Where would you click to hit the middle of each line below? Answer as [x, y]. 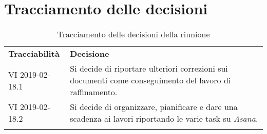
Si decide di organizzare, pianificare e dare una [154, 107]
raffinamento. [94, 92]
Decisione [90, 54]
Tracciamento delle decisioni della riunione [133, 34]
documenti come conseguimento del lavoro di [150, 80]
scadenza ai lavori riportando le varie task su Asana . [164, 119]
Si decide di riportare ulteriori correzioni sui [149, 69]
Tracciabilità [34, 54]
